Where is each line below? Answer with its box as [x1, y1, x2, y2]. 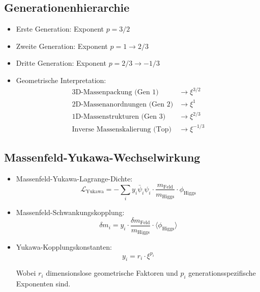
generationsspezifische [188, 268, 256, 278]
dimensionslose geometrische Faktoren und [46, 268, 178, 278]
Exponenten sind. [16, 278, 71, 289]
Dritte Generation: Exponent [16, 58, 106, 68]
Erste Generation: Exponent [16, 23, 104, 34]
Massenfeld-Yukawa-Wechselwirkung [4, 149, 200, 165]
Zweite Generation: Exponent [16, 40, 108, 51]
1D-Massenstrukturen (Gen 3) [72, 113, 166, 121]
